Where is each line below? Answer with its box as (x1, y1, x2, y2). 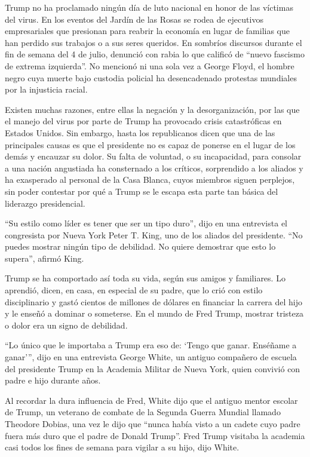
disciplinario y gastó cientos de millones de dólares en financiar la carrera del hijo (5, 295, 303, 308)
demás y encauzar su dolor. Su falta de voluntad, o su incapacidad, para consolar (5, 150, 302, 162)
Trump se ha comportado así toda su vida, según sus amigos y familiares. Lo (5, 272, 286, 284)
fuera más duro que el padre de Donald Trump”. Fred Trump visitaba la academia (5, 429, 305, 441)
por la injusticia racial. (5, 83, 88, 96)
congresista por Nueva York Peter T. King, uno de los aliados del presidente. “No (5, 228, 303, 241)
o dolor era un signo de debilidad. (5, 318, 128, 331)
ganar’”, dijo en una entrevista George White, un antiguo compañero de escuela (5, 351, 297, 363)
